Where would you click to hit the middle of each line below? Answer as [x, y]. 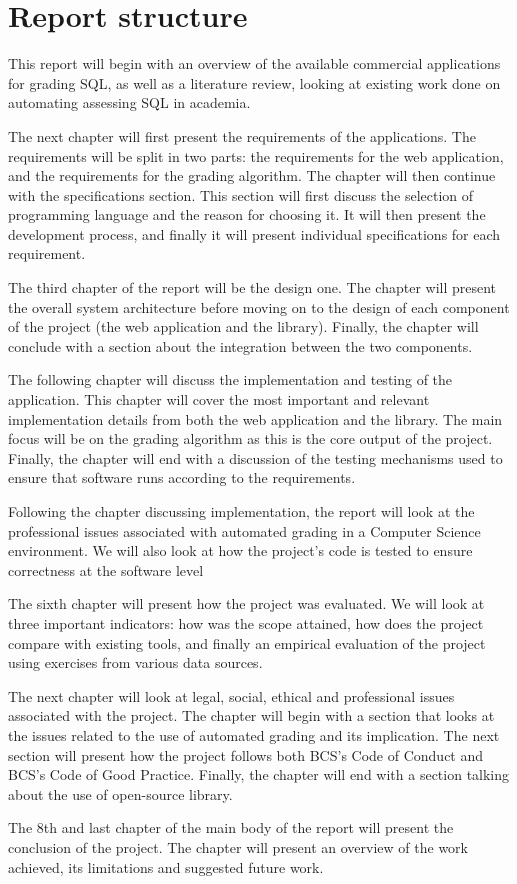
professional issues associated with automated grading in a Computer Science [244, 530]
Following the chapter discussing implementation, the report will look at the [241, 511]
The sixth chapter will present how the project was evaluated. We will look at [246, 603]
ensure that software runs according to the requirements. [182, 477]
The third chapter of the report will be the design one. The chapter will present [252, 287]
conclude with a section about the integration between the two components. [240, 345]
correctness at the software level [106, 569]
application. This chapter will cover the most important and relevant [219, 399]
